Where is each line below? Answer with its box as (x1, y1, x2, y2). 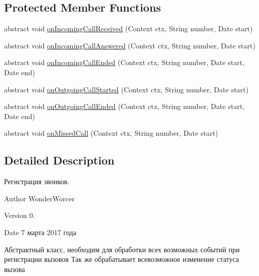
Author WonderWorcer (4, 193, 75, 203)
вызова (4, 263, 25, 274)
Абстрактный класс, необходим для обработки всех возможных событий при (4, 244, 240, 254)
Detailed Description (4, 152, 115, 168)
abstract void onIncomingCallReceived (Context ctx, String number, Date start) (4, 23, 253, 34)
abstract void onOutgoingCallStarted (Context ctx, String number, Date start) (4, 84, 249, 94)
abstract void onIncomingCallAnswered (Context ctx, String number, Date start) (4, 40, 255, 50)
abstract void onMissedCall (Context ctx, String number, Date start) (4, 128, 219, 138)
